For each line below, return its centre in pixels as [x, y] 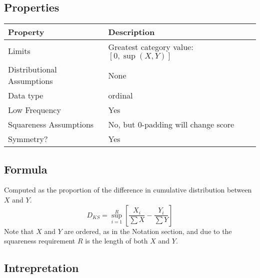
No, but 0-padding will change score [171, 124]
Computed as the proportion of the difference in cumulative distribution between [128, 190]
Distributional [32, 69]
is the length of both [116, 241]
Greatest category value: [151, 47]
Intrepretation [41, 268]
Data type [26, 95]
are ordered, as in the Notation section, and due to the [148, 231]
